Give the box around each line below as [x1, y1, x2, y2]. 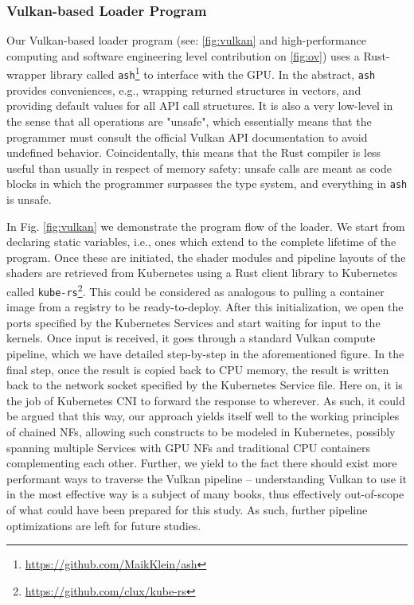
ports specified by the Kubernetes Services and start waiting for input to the [6, 314, 381, 330]
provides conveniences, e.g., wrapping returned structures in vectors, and [6, 81, 361, 98]
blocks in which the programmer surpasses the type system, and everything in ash [6, 175, 408, 192]
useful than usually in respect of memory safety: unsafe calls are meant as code [6, 159, 393, 176]
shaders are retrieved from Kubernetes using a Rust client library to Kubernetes [6, 264, 398, 281]
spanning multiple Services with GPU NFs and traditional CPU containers [6, 439, 370, 455]
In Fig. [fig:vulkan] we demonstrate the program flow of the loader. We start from [6, 217, 405, 234]
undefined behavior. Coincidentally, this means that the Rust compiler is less [6, 144, 381, 161]
